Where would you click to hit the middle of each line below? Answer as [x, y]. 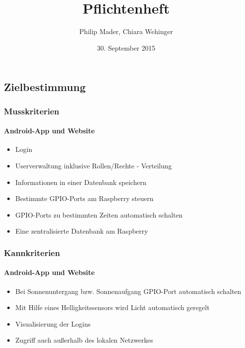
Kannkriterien [32, 252]
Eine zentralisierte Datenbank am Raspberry [82, 231]
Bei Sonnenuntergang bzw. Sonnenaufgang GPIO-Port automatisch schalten [128, 291]
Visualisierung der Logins [53, 323]
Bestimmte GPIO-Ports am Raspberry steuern [84, 198]
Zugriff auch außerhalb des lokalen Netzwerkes [84, 340]
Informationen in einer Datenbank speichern [81, 182]
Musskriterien [32, 111]
